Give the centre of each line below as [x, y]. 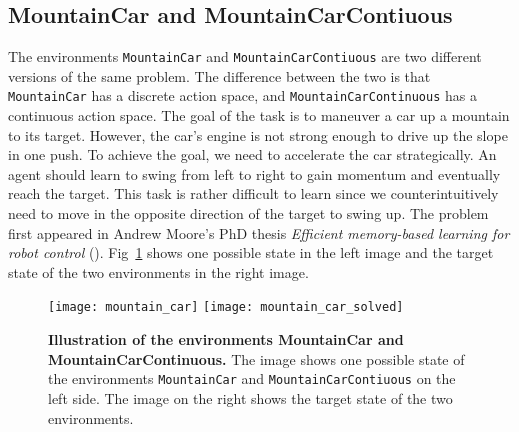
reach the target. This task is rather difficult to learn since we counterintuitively [253, 193]
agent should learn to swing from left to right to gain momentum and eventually [254, 173]
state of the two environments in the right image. [158, 271]
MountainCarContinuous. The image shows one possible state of [256, 358]
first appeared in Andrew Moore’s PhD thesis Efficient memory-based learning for [259, 232]
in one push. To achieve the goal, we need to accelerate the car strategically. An [252, 154]
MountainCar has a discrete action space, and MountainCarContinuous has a [242, 95]
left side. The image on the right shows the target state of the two [250, 397]
